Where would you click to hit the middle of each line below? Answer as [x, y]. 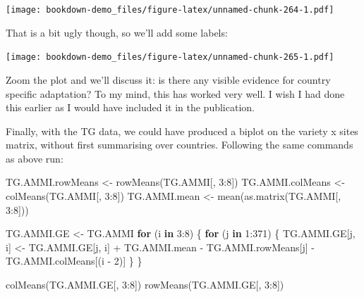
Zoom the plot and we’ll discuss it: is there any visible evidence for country [168, 79]
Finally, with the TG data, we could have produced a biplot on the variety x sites [182, 131]
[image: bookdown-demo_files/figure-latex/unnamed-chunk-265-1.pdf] [170, 57]
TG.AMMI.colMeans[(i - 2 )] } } [74, 261]
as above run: [35, 158]
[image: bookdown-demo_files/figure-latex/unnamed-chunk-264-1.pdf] [170, 10]
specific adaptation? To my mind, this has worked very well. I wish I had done [175, 93]
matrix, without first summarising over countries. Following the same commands [180, 145]
